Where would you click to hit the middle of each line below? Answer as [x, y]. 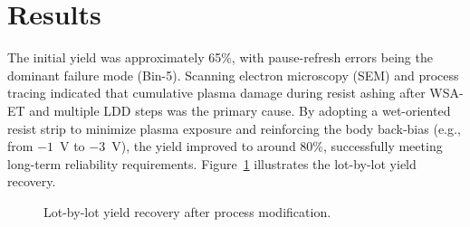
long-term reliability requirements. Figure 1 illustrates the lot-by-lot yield [212, 163]
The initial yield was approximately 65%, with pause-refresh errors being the [220, 57]
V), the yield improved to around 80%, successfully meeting [277, 146]
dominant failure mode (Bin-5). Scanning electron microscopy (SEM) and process [233, 75]
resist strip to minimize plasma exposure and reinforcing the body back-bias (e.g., [234, 128]
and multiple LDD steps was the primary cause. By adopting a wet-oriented [240, 110]
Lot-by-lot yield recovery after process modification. [187, 211]
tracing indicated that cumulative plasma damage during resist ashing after [216, 93]
